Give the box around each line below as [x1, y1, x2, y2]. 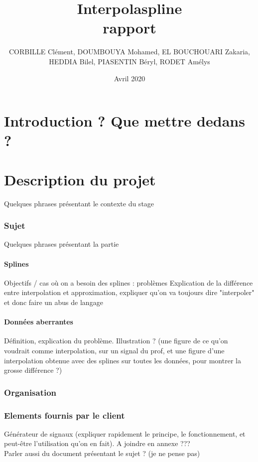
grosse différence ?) [4, 365, 62, 375]
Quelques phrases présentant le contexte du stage [4, 198, 154, 208]
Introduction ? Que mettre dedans [4, 111, 245, 131]
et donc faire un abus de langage [4, 297, 103, 307]
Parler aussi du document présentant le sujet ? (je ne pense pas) [4, 448, 200, 458]
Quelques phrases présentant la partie [4, 239, 119, 249]
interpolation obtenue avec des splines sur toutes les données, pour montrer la [4, 355, 241, 365]
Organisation [4, 386, 57, 398]
